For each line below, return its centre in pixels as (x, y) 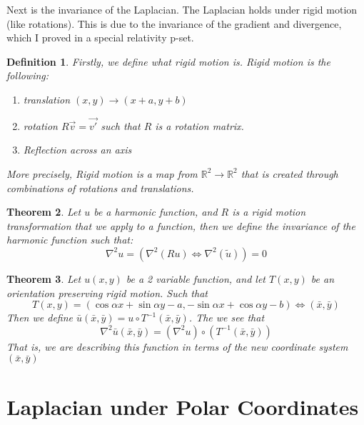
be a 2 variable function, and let (196, 278)
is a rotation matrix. (199, 125)
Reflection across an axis (77, 150)
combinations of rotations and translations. (100, 187)
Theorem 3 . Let (44, 278)
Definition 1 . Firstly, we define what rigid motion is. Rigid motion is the (168, 61)
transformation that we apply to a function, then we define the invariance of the (181, 225)
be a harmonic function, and (156, 212)
